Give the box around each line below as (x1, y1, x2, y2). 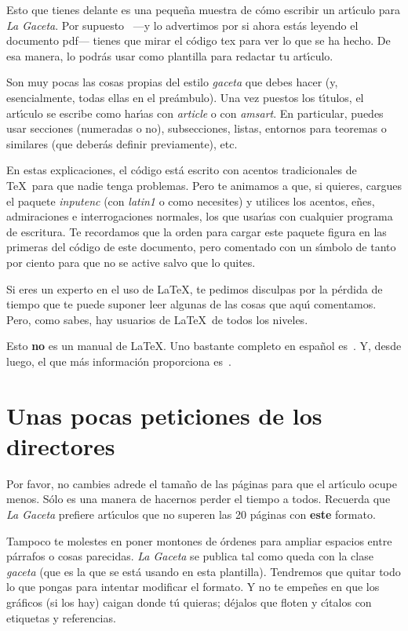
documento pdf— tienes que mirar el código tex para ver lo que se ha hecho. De (6, 32, 391, 49)
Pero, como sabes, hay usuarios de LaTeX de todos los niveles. (6, 311, 308, 327)
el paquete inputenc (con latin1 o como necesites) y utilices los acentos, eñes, (6, 192, 375, 209)
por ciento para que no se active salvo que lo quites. (6, 253, 256, 270)
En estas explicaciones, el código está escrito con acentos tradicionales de (6, 162, 357, 178)
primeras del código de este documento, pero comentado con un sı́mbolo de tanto (6, 239, 396, 255)
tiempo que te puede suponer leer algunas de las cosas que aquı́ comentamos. (6, 296, 377, 312)
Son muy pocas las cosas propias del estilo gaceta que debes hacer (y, (6, 74, 338, 90)
